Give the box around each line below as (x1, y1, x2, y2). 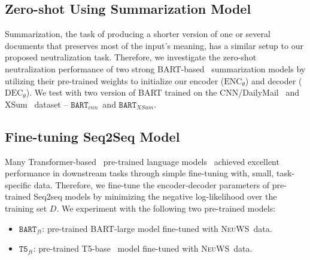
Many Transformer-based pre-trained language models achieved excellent (5, 155, 279, 167)
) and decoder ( (245, 74, 302, 87)
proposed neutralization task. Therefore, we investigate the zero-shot (5, 51, 257, 63)
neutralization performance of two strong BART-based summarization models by (5, 62, 306, 75)
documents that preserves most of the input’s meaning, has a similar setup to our (5, 39, 303, 51)
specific (5, 178, 32, 191)
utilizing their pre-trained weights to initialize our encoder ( (5, 74, 224, 87)
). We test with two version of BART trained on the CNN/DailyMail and (26, 86, 299, 99)
